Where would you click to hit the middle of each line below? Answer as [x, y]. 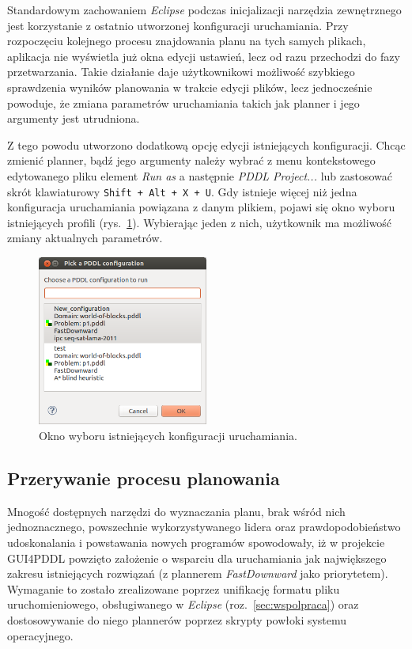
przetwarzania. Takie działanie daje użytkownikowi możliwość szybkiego [181, 72]
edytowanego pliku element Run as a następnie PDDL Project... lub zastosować [200, 175]
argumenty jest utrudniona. [74, 118]
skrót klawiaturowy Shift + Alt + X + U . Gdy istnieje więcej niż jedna [182, 191]
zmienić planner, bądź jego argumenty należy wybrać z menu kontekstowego [191, 160]
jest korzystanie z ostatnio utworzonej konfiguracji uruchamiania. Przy [178, 25]
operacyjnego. [40, 635]
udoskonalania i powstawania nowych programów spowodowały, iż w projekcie [196, 542]
